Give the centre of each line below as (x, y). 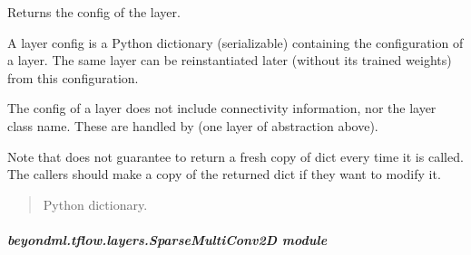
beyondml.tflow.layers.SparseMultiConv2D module (167, 239)
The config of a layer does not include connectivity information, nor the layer (222, 108)
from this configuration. (73, 77)
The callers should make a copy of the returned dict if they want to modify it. (224, 174)
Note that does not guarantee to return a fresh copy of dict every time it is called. (235, 156)
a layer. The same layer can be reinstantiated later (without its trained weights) (230, 60)
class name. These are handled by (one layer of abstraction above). (193, 125)
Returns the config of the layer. (94, 12)
